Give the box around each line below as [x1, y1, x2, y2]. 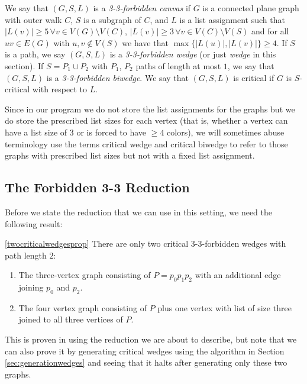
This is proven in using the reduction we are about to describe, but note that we [5, 333, 297, 346]
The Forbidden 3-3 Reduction [5, 178, 190, 196]
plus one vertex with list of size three [157, 301, 292, 314]
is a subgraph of [83, 13, 141, 25]
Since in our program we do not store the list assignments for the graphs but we [5, 102, 295, 115]
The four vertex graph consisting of [18, 301, 147, 314]
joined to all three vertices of [18, 313, 123, 325]
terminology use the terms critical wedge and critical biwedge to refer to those [5, 137, 288, 150]
